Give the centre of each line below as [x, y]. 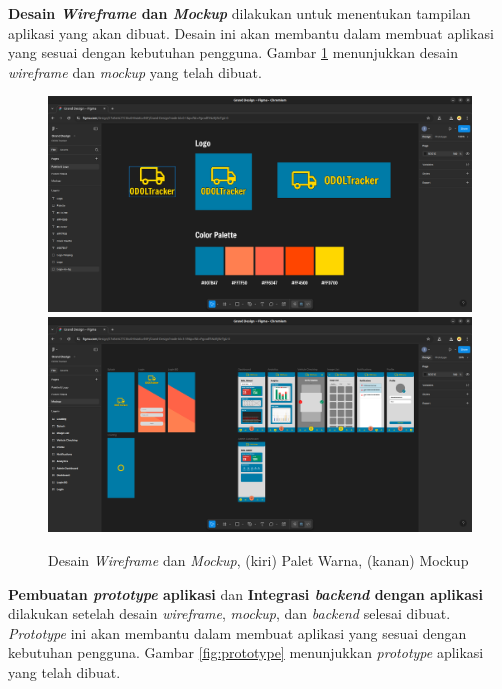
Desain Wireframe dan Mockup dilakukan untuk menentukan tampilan [239, 13]
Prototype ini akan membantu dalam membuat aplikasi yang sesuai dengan [237, 632]
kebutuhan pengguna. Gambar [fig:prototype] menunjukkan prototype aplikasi [246, 652]
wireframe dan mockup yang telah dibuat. [135, 71]
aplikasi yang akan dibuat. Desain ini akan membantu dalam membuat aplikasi [251, 32]
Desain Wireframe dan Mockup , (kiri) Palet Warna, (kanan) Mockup [258, 560]
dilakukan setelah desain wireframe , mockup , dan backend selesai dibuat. [229, 613]
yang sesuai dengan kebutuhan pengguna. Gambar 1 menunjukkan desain [233, 52]
